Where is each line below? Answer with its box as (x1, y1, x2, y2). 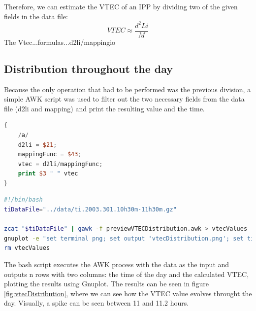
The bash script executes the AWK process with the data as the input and (4, 259, 229, 270)
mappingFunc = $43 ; (18, 151, 82, 158)
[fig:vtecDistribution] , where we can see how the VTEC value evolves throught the (4, 288, 252, 298)
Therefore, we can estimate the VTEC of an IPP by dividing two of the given (4, 1, 238, 11)
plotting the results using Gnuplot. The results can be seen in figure (4, 278, 209, 289)
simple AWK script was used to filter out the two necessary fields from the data (4, 94, 245, 104)
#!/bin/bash (4, 196, 43, 204)
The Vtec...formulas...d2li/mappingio (4, 36, 116, 47)
